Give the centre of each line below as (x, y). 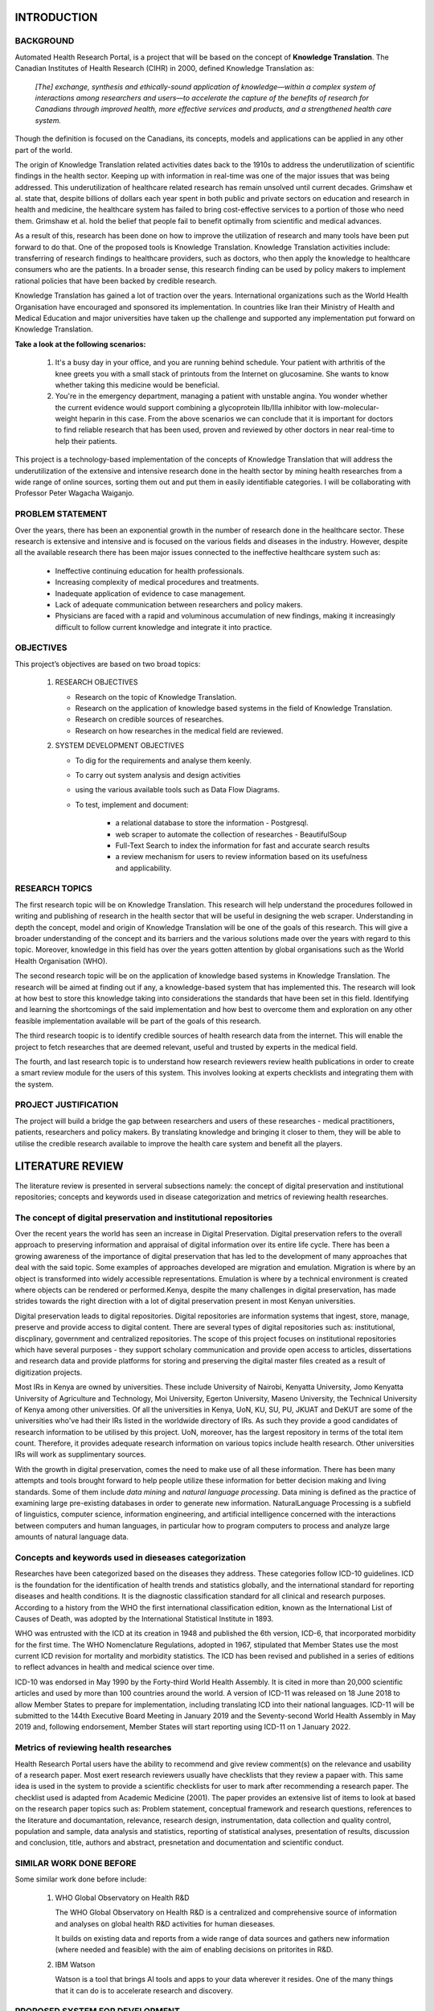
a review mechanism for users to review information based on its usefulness (242, 857)
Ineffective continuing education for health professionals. (150, 570)
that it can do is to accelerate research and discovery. (144, 1990)
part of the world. (44, 150)
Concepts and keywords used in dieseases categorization (131, 1557)
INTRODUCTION (56, 17)
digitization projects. (49, 1372)
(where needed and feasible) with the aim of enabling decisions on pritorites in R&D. (194, 1950)
